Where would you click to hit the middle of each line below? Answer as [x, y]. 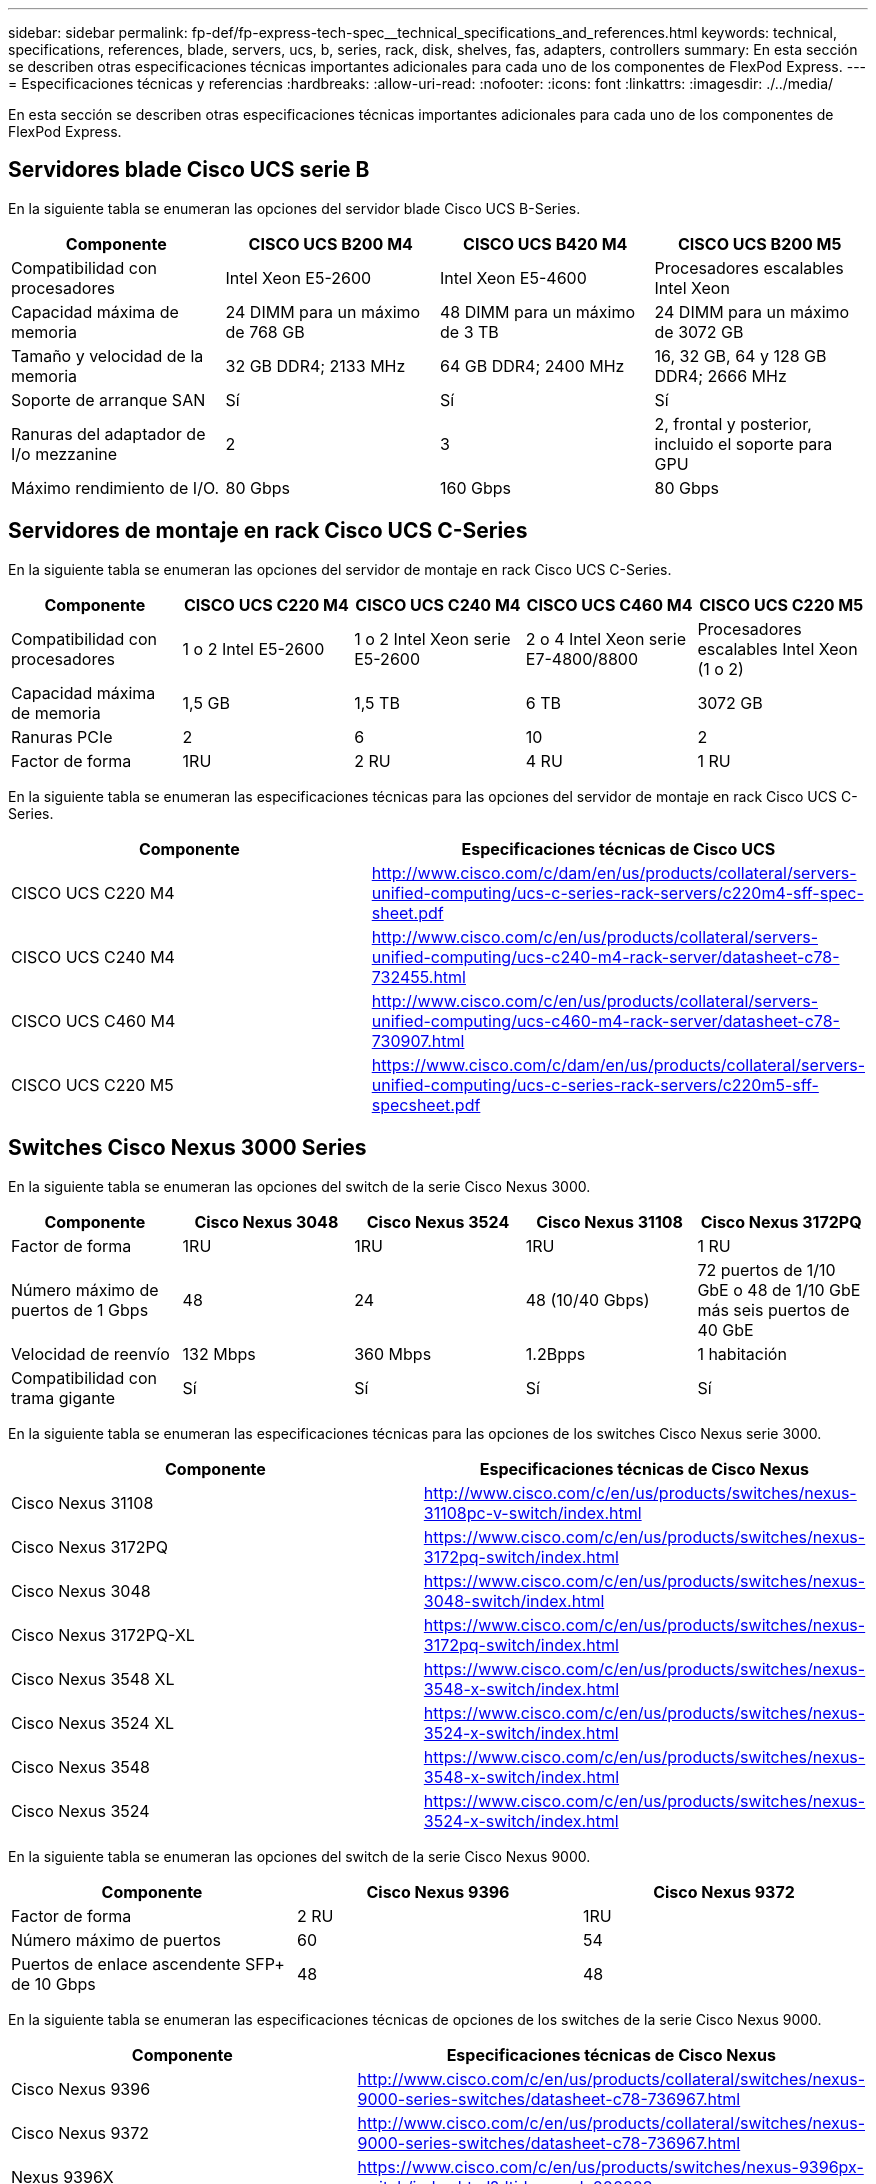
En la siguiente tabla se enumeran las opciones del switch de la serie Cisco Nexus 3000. [299, 1186]
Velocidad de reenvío [90, 1353]
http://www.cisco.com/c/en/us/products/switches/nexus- [640, 1492]
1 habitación [742, 1353]
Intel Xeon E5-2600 [298, 277]
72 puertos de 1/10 [766, 1269]
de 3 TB [469, 331]
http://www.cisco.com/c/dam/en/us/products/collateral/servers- [614, 872]
